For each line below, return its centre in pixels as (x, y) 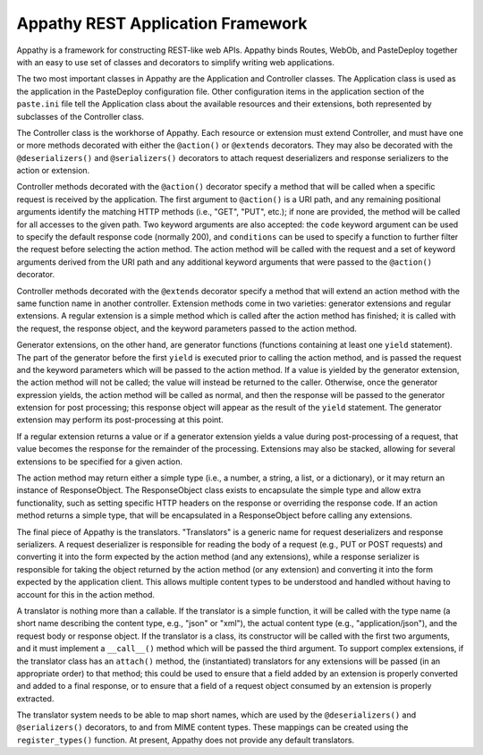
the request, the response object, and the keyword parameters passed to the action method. (187, 328)
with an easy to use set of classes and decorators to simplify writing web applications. (175, 62)
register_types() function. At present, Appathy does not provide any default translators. (186, 740)
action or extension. (53, 171)
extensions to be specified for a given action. (100, 462)
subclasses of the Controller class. (80, 116)
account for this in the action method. (86, 594)
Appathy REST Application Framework (162, 23)
